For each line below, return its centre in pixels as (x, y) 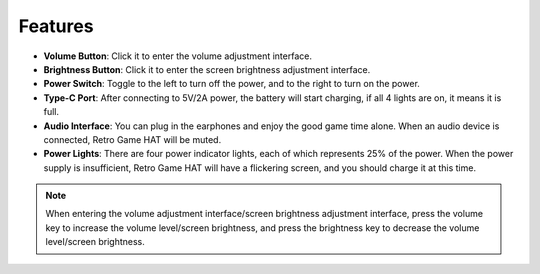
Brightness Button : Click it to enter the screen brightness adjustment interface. (207, 69)
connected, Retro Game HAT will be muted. (132, 139)
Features (56, 26)
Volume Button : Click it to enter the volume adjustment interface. (177, 56)
